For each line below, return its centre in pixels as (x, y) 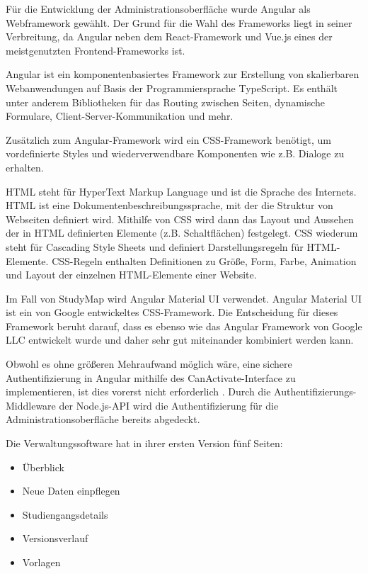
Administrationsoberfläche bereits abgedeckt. (103, 419)
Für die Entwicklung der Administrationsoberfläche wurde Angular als (158, 9)
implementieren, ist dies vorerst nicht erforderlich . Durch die (138, 392)
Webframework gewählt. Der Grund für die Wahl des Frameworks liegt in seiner (179, 22)
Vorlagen (41, 562)
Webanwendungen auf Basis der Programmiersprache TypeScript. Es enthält (172, 88)
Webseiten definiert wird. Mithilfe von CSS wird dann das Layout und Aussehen (180, 219)
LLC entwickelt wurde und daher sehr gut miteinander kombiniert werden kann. (180, 340)
